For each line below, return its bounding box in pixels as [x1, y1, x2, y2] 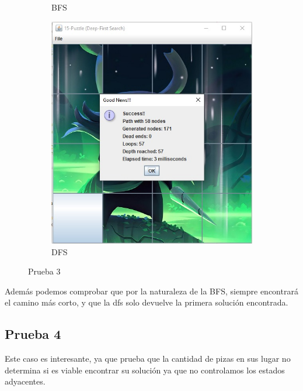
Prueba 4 [5, 325, 61, 343]
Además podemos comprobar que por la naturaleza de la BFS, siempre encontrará [5, 284, 298, 297]
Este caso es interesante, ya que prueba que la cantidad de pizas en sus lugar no [5, 352, 291, 365]
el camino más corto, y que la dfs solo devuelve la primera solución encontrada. [5, 296, 288, 308]
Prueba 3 [28, 265, 61, 277]
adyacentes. [5, 375, 46, 387]
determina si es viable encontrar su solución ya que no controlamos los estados [5, 363, 285, 376]
